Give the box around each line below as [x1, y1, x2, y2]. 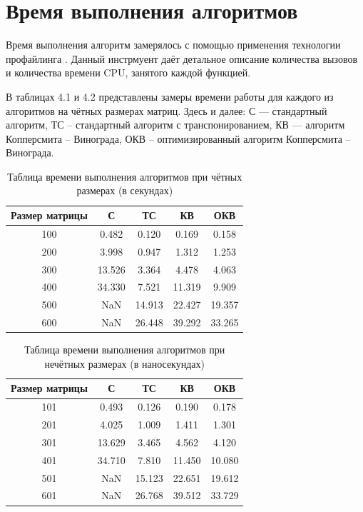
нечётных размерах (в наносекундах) [44, 356, 205, 371]
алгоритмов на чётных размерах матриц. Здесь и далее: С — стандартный [6, 103, 327, 118]
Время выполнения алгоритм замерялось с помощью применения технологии [6, 37, 341, 52]
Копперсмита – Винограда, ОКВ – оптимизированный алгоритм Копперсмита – [6, 131, 351, 146]
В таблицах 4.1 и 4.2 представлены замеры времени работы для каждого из [6, 89, 334, 104]
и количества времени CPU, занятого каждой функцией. [6, 65, 251, 80]
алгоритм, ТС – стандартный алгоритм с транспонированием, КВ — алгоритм [6, 117, 345, 132]
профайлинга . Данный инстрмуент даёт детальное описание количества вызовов [6, 51, 358, 66]
